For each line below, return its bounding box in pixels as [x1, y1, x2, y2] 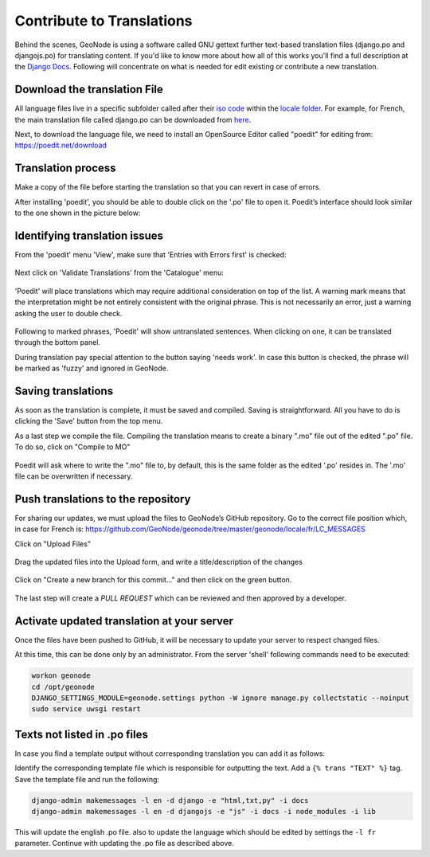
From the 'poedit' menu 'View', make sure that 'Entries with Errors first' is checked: [14, 250, 287, 259]
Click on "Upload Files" [14, 538, 92, 549]
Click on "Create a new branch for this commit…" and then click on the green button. [14, 575, 292, 585]
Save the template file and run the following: [14, 774, 159, 784]
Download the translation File [14, 83, 163, 96]
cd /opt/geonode [31, 682, 96, 691]
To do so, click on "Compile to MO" [14, 442, 131, 452]
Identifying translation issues [14, 229, 163, 242]
